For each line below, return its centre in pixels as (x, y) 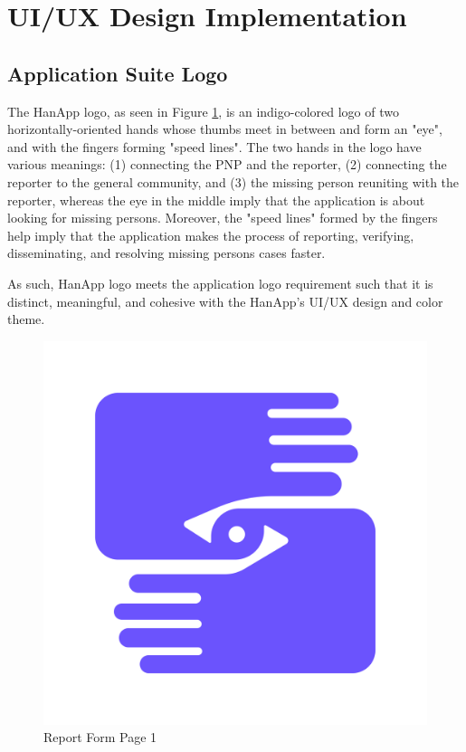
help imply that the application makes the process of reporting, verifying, (211, 235)
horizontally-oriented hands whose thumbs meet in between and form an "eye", (225, 129)
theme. (26, 319)
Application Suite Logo (118, 73)
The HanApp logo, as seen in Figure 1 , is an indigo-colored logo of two (203, 111)
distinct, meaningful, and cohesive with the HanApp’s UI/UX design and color (225, 301)
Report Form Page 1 (100, 737)
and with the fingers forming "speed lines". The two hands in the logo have (214, 146)
